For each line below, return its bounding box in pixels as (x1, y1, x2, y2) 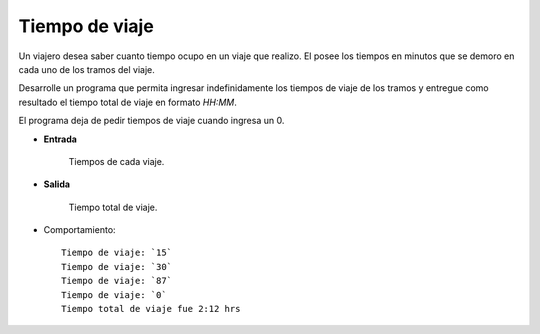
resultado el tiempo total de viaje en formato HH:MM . (18, 96, 237, 108)
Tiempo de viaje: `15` (61, 247, 173, 259)
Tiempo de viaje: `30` (61, 261, 173, 272)
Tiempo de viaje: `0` (61, 289, 167, 300)
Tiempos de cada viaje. (68, 155, 165, 167)
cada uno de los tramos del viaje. (18, 63, 155, 75)
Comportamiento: (43, 224, 116, 236)
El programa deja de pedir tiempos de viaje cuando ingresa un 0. (18, 115, 285, 127)
